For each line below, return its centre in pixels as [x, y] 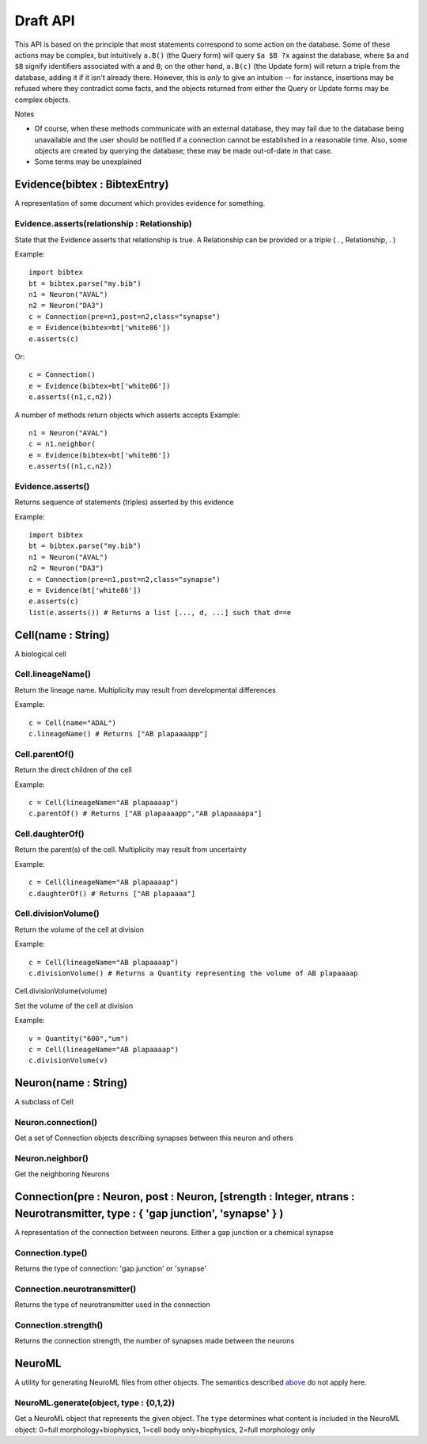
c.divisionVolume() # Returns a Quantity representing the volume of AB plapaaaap [193, 973]
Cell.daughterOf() [49, 834]
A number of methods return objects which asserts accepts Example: [127, 415]
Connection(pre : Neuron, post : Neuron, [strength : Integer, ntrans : [185, 1197]
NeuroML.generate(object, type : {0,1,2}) [95, 1403]
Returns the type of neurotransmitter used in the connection [112, 1305]
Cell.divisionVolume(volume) [61, 991]
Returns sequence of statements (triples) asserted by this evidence [124, 502]
